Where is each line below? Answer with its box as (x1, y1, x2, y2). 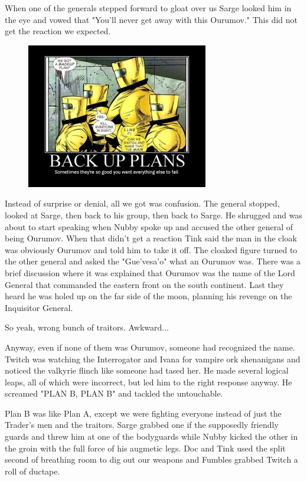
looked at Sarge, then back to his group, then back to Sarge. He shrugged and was (5, 208, 302, 221)
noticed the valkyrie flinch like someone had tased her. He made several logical (5, 364, 289, 377)
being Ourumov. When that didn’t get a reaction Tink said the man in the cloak (5, 232, 297, 244)
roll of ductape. (5, 464, 60, 477)
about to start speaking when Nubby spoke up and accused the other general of (5, 220, 293, 233)
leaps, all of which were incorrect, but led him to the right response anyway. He (5, 375, 292, 388)
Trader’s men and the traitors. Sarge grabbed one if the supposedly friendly (5, 418, 279, 431)
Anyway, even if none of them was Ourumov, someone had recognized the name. (5, 341, 295, 353)
